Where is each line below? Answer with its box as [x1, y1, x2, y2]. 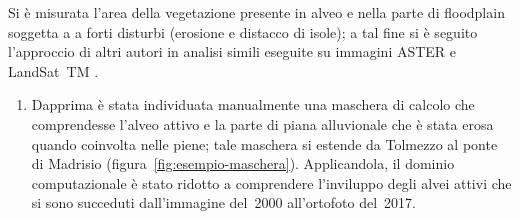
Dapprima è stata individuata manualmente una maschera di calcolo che [31, 94, 475, 115]
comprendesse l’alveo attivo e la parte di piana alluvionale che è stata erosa [31, 113, 494, 134]
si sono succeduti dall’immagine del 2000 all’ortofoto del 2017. [31, 192, 416, 213]
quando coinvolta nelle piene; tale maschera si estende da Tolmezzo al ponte [31, 133, 498, 154]
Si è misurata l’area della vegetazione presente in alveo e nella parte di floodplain [8, 2, 505, 22]
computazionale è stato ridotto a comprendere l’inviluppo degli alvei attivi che [31, 172, 512, 193]
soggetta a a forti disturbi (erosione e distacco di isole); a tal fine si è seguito [8, 21, 478, 42]
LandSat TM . [8, 60, 99, 81]
